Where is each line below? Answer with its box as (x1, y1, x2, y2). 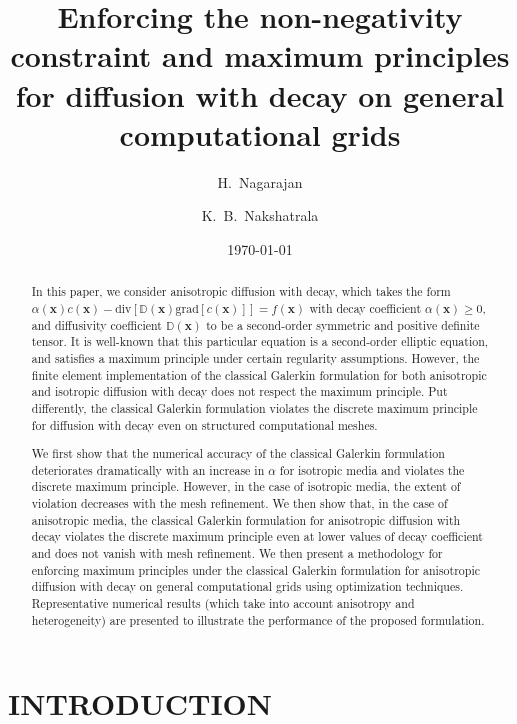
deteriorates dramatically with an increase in (31, 461, 265, 478)
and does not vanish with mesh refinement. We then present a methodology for (31, 545, 443, 561)
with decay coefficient (309, 299, 422, 316)
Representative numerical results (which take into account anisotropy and (31, 594, 415, 611)
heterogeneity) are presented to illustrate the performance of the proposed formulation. (31, 611, 485, 628)
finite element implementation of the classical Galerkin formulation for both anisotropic (31, 366, 487, 383)
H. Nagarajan (217, 171, 303, 192)
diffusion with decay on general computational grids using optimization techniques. (31, 578, 464, 595)
